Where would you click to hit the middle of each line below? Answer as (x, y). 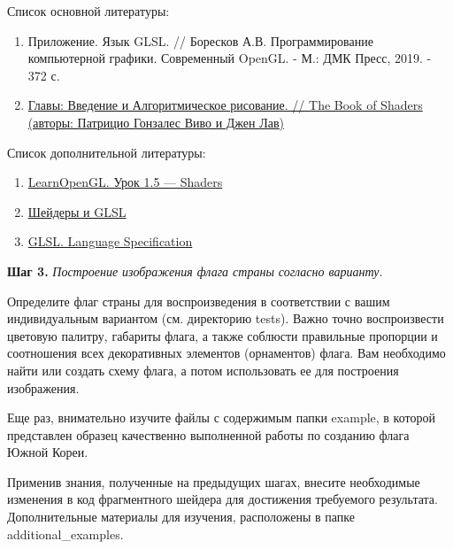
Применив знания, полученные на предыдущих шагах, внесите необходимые (214, 481)
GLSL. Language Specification (110, 241)
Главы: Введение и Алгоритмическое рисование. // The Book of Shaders (225, 105)
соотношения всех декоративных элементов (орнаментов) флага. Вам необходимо (226, 353)
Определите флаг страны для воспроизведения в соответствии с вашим (199, 301)
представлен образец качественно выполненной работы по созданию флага (208, 434)
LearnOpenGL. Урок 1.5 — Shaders (125, 182)
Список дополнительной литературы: (107, 152)
